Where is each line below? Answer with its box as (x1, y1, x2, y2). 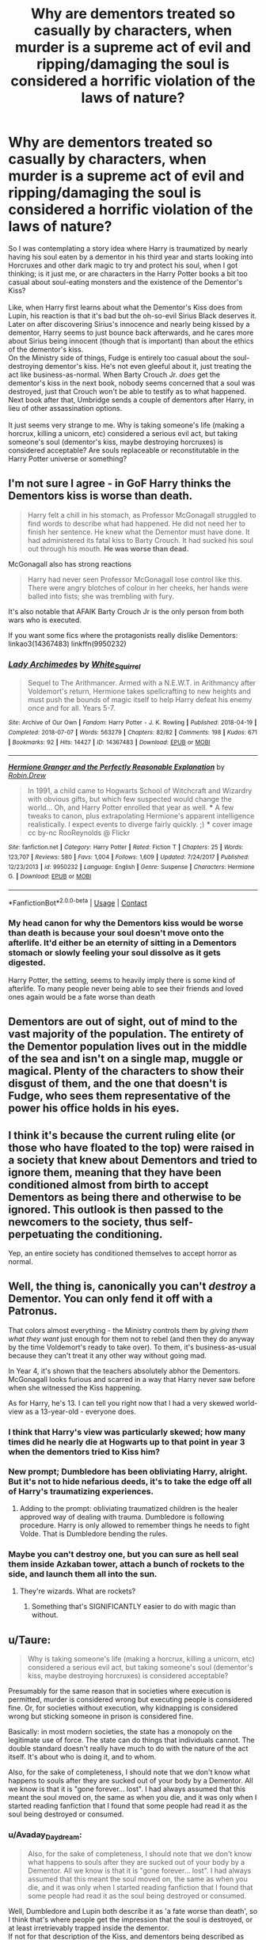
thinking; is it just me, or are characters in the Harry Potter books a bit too (8, 268, 248, 278)
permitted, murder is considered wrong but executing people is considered (8, 1695, 253, 1704)
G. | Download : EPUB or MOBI (8, 872, 92, 881)
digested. (8, 957, 46, 968)
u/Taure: (8, 1633, 51, 1646)
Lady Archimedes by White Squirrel (8, 659, 141, 671)
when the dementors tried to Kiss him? (8, 1446, 161, 1457)
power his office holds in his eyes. (8, 1102, 180, 1115)
